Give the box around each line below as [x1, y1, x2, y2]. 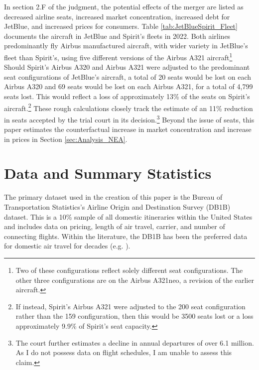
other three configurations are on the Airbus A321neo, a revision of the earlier [15, 274, 254, 285]
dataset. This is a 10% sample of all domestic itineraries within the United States [4, 211, 253, 222]
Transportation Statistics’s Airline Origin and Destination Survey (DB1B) [4, 202, 231, 212]
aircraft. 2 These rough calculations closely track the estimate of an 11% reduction [4, 101, 253, 113]
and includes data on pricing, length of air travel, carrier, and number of [4, 221, 225, 232]
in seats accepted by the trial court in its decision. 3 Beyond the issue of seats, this [4, 113, 255, 124]
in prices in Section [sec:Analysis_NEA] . [4, 133, 128, 144]
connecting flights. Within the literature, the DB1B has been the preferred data [4, 231, 248, 241]
